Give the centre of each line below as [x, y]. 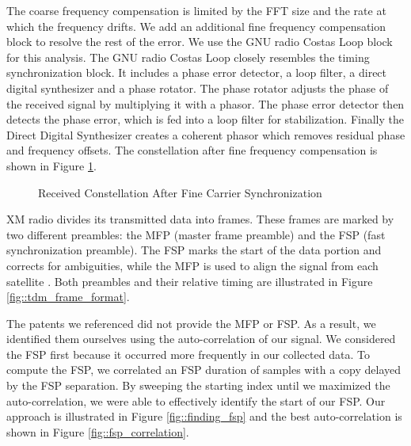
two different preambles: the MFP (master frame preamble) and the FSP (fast [196, 234]
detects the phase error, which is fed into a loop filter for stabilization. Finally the [205, 119]
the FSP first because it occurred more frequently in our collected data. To [188, 354]
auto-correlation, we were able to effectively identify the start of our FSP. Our [196, 400]
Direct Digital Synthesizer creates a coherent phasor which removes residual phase [206, 134]
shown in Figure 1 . [51, 165]
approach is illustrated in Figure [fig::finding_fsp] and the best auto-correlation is [204, 416]
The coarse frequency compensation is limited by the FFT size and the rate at [196, 10]
